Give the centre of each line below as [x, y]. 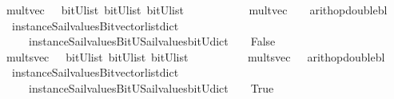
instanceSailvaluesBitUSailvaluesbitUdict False [152, 41]
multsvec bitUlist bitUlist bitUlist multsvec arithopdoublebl [195, 56]
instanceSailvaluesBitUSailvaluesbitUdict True [151, 87]
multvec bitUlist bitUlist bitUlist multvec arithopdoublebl [197, 10]
